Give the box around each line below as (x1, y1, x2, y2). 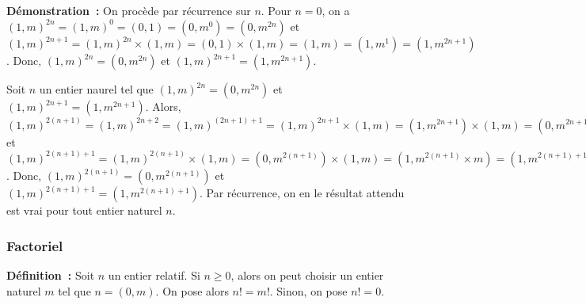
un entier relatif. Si (108, 267, 200, 284)
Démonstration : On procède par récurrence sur (6, 2, 251, 18)
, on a (322, 2, 350, 18)
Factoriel (6, 235, 63, 255)
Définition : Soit (6, 267, 95, 284)
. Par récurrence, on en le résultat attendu (199, 185, 405, 201)
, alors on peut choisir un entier (230, 267, 384, 284)
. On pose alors (155, 282, 229, 299)
